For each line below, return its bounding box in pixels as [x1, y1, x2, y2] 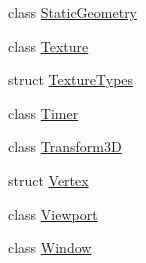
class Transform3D [8, 136, 122, 157]
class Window [8, 237, 92, 258]
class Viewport [8, 203, 98, 224]
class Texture [8, 35, 89, 56]
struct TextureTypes [8, 69, 134, 90]
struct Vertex [8, 169, 89, 190]
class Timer [8, 102, 79, 123]
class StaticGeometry [8, 2, 138, 22]
